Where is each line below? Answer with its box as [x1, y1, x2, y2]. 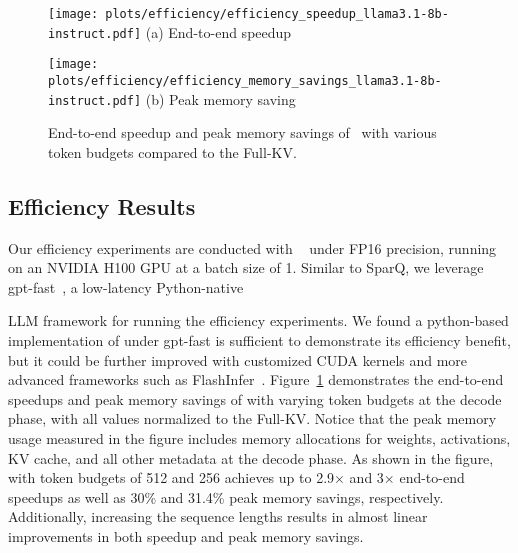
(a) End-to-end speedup [145, 21, 292, 42]
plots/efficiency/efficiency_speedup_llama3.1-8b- [105, 7, 449, 21]
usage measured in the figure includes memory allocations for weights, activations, [8, 428, 511, 449]
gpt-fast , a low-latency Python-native [8, 276, 244, 297]
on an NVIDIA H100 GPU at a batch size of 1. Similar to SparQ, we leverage [8, 257, 484, 278]
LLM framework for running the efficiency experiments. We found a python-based [8, 310, 509, 331]
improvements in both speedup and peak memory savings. [8, 525, 364, 546]
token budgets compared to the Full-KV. [48, 141, 297, 162]
